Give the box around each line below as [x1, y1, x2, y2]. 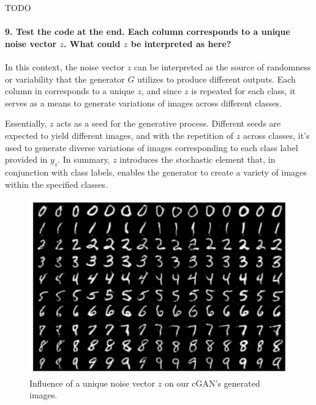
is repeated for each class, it [191, 84, 296, 97]
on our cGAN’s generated [164, 376, 260, 389]
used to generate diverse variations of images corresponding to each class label [5, 141, 298, 154]
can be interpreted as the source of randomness [134, 60, 311, 73]
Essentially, [5, 117, 47, 130]
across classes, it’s [243, 128, 310, 141]
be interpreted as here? [130, 37, 231, 50]
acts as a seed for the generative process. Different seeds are [56, 117, 281, 130]
